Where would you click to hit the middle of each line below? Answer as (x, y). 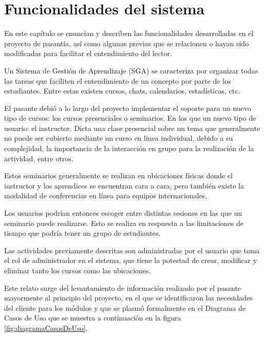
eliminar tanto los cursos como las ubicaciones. (78, 270)
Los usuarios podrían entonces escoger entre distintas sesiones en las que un (123, 213)
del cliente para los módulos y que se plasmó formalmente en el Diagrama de (125, 307)
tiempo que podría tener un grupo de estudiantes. (82, 233)
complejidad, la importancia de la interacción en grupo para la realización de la (129, 148)
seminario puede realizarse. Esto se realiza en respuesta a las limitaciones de (124, 223)
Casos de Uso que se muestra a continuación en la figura (93, 318)
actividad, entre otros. (39, 158)
